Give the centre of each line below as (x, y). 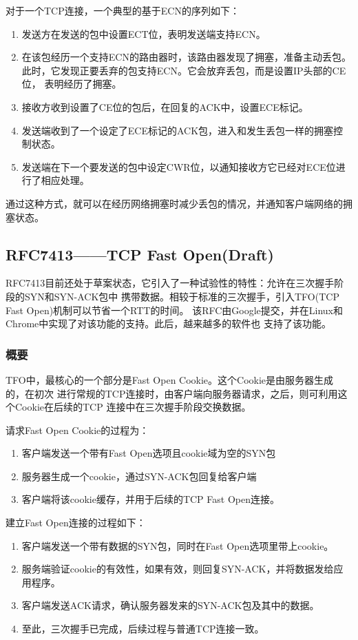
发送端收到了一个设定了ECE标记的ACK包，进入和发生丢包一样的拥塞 (178, 130)
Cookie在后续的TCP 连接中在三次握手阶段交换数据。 (133, 407)
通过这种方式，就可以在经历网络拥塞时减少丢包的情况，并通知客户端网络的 (174, 203)
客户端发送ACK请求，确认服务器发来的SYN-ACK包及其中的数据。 (170, 605)
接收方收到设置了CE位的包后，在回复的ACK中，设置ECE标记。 (165, 106)
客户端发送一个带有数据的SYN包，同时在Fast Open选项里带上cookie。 (178, 545)
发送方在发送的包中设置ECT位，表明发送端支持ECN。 (144, 33)
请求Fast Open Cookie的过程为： (77, 430)
